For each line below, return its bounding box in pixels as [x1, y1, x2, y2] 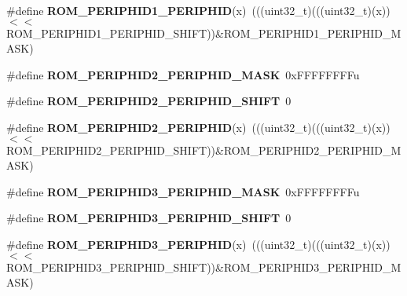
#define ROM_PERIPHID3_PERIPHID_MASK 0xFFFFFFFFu [6, 183, 360, 199]
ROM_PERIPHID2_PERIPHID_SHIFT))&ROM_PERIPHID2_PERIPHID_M [6, 141, 401, 158]
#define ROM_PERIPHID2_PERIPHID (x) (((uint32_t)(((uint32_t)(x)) [6, 119, 390, 135]
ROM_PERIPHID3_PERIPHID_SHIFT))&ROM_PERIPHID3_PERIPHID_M [6, 258, 401, 275]
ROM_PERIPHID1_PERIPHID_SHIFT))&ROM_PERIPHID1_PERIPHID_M [6, 24, 401, 41]
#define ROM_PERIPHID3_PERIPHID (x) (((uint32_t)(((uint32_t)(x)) [6, 236, 390, 252]
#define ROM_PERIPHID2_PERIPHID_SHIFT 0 [6, 93, 291, 109]
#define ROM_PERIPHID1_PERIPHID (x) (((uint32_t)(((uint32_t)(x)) [6, 2, 390, 18]
